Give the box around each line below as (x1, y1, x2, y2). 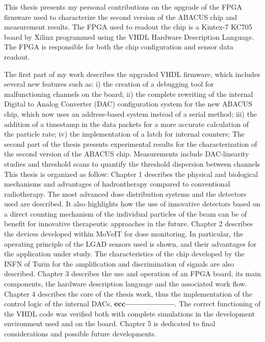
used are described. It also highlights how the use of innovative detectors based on (4, 198, 260, 209)
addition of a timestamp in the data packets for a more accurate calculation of (4, 118, 249, 129)
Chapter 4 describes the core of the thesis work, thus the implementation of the (4, 288, 253, 299)
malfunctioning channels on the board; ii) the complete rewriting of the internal (4, 88, 253, 99)
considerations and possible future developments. (4, 328, 156, 338)
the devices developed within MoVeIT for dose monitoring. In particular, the (4, 228, 244, 239)
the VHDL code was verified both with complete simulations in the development (4, 308, 255, 319)
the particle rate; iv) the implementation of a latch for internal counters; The (4, 128, 245, 139)
